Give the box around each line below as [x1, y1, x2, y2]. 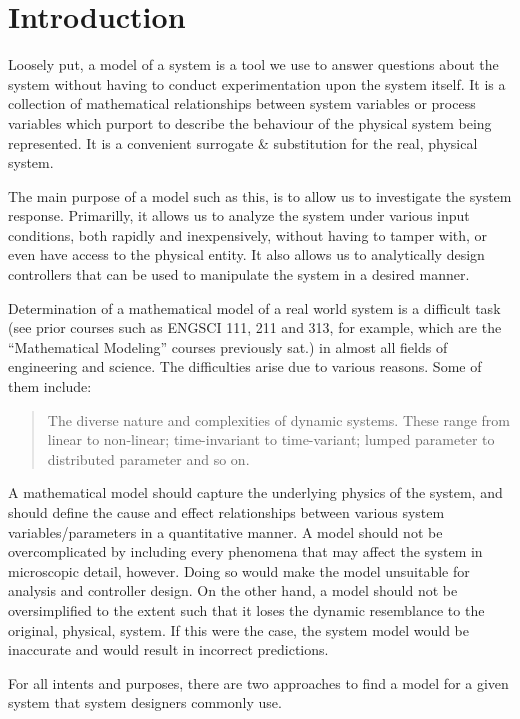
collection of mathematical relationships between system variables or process [8, 93, 476, 114]
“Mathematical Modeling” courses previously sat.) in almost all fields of [8, 336, 448, 357]
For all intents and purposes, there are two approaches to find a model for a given [8, 672, 509, 693]
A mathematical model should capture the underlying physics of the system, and [8, 482, 503, 503]
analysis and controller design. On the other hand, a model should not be [8, 580, 458, 601]
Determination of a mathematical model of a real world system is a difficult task [8, 297, 501, 318]
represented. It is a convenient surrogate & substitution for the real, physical [8, 132, 478, 153]
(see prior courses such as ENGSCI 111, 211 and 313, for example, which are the [8, 317, 502, 338]
